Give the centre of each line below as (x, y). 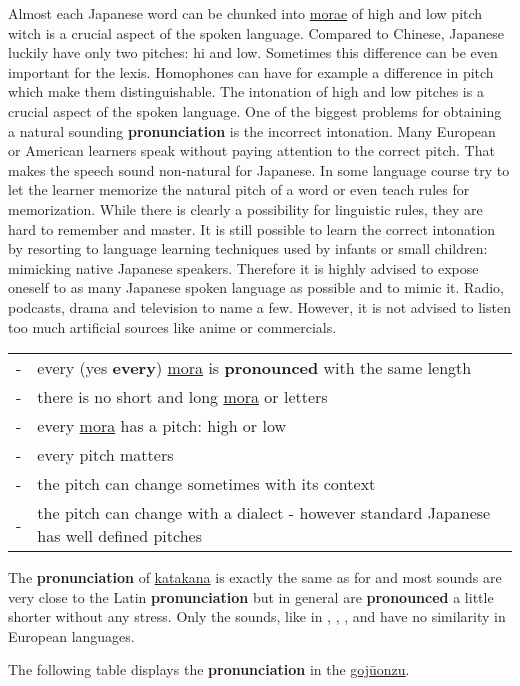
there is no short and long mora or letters (182, 397)
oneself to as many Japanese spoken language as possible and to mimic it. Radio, (256, 287)
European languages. (71, 635)
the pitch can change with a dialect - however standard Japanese (264, 513)
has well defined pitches (119, 536)
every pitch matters (105, 455)
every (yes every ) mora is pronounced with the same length (254, 368)
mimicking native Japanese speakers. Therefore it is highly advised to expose (243, 267)
